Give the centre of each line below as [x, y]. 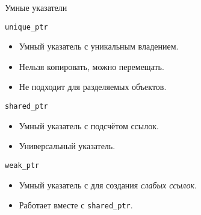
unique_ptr [26, 27]
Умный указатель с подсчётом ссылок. [89, 125]
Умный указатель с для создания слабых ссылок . [108, 185]
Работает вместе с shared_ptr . [76, 205]
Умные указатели [36, 7]
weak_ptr [22, 165]
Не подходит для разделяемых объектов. [93, 87]
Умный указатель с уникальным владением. [99, 46]
